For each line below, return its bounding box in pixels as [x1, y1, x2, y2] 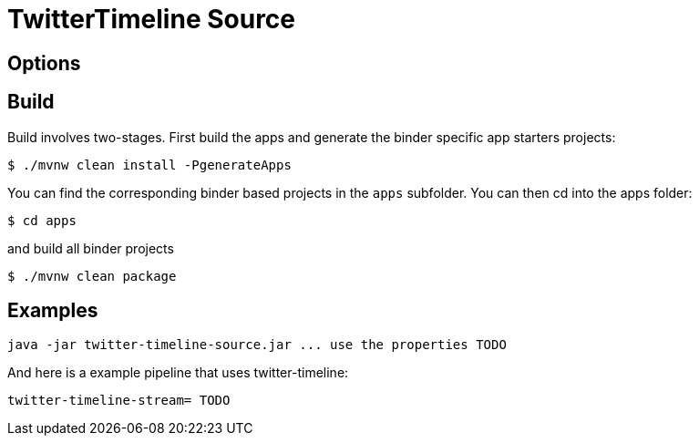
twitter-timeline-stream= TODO [7, 393, 231, 408]
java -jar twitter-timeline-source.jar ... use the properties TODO [7, 337, 507, 353]
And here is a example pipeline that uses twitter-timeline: [7, 365, 349, 381]
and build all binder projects [7, 240, 174, 256]
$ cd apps [7, 212, 77, 228]
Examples [7, 299, 98, 323]
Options [7, 51, 81, 75]
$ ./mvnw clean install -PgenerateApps [7, 157, 292, 172]
